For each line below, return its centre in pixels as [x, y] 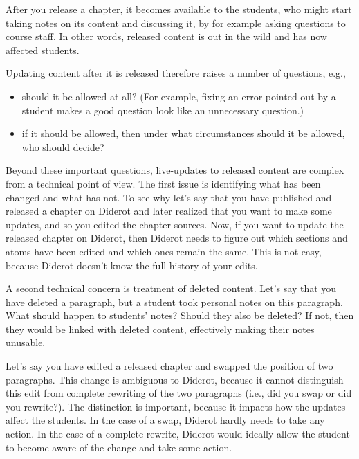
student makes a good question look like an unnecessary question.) [163, 110]
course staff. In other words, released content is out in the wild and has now [166, 36]
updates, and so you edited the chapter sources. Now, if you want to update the [175, 224]
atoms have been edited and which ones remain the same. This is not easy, [164, 251]
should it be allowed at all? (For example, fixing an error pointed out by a [179, 96]
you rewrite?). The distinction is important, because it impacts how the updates [176, 406]
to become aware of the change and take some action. [119, 447]
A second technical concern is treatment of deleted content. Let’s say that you [171, 288]
